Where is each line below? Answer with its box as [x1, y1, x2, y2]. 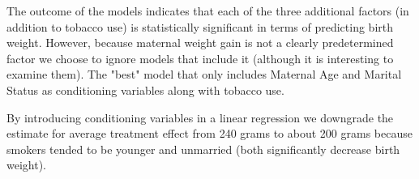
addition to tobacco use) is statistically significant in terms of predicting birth [6, 18, 393, 35]
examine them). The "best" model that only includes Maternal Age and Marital [6, 66, 402, 83]
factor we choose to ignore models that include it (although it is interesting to [6, 49, 394, 66]
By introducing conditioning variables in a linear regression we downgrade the [6, 109, 394, 126]
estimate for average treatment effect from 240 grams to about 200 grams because [6, 125, 413, 142]
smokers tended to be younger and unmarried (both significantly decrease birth [6, 140, 400, 157]
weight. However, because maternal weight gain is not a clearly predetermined [6, 34, 394, 51]
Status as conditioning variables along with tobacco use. [6, 81, 284, 98]
